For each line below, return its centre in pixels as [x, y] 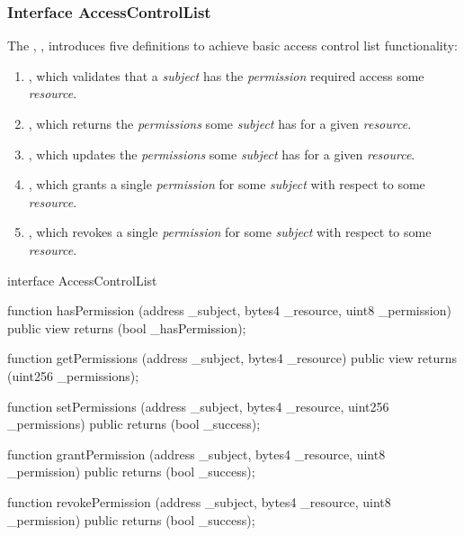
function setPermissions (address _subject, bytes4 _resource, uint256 [198, 406]
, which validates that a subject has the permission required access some [226, 75]
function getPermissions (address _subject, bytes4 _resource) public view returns [232, 358]
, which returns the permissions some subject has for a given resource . [220, 123]
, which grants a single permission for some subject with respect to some [227, 184]
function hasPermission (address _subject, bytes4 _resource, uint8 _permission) [229, 310]
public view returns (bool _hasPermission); [127, 327]
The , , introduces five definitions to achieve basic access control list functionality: [233, 45]
